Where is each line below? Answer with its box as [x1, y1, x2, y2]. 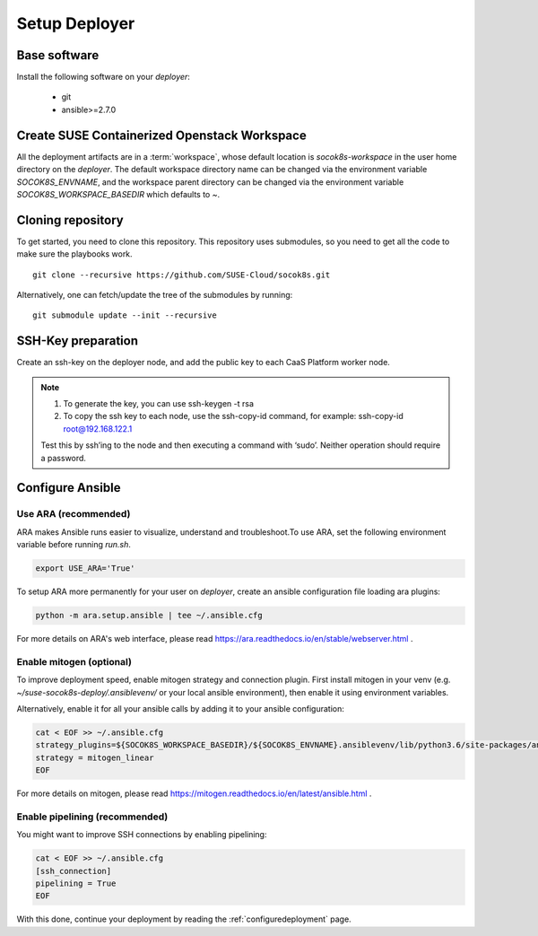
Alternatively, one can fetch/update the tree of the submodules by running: [16, 290, 293, 300]
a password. [40, 452, 87, 463]
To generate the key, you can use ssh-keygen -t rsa [63, 398, 255, 409]
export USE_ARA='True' [35, 564, 135, 573]
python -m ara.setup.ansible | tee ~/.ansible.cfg [35, 610, 264, 621]
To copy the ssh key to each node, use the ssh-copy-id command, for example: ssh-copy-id [63, 411, 403, 422]
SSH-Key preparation [16, 333, 139, 349]
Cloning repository [16, 212, 125, 228]
